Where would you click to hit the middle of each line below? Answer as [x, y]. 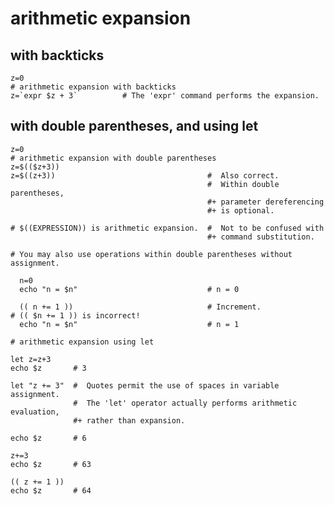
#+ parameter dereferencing [266, 202]
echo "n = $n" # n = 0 [129, 289]
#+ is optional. [241, 210]
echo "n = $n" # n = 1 [129, 324]
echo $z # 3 [48, 368]
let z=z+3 [31, 359]
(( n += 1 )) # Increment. [140, 307]
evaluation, [35, 412]
